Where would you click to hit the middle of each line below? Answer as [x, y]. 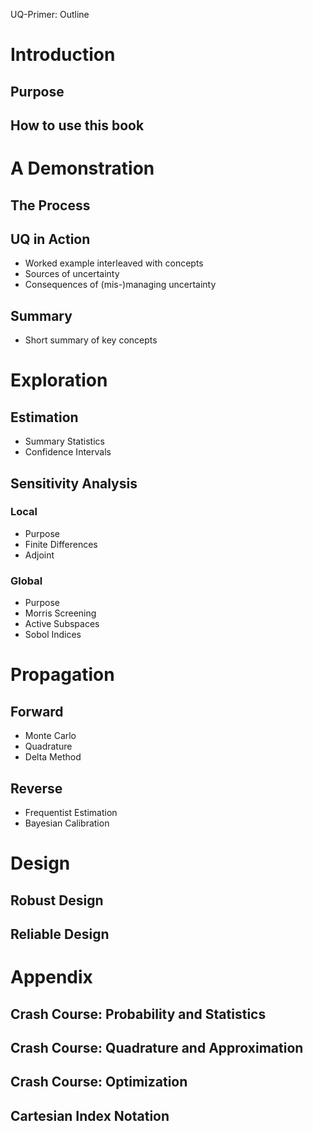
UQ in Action [50, 239]
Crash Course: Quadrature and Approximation [157, 1047]
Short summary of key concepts [91, 340]
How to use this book [77, 125]
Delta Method [53, 757]
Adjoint [39, 555]
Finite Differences [61, 544]
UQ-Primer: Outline [50, 14]
